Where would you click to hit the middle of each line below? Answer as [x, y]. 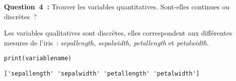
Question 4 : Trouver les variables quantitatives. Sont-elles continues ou [117, 6]
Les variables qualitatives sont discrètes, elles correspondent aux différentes [118, 33]
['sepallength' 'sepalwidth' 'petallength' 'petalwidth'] [102, 74]
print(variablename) [38, 59]
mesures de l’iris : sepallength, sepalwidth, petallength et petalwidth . [107, 42]
